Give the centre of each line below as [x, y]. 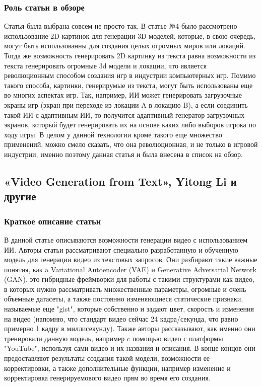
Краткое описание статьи [53, 221]
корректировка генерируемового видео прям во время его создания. [107, 378]
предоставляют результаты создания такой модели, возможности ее [107, 358]
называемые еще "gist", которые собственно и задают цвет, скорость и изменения [129, 309]
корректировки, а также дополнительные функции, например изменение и [117, 368]
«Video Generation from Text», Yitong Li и [120, 181]
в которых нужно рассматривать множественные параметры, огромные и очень [125, 289]
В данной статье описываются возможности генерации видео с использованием [126, 239]
